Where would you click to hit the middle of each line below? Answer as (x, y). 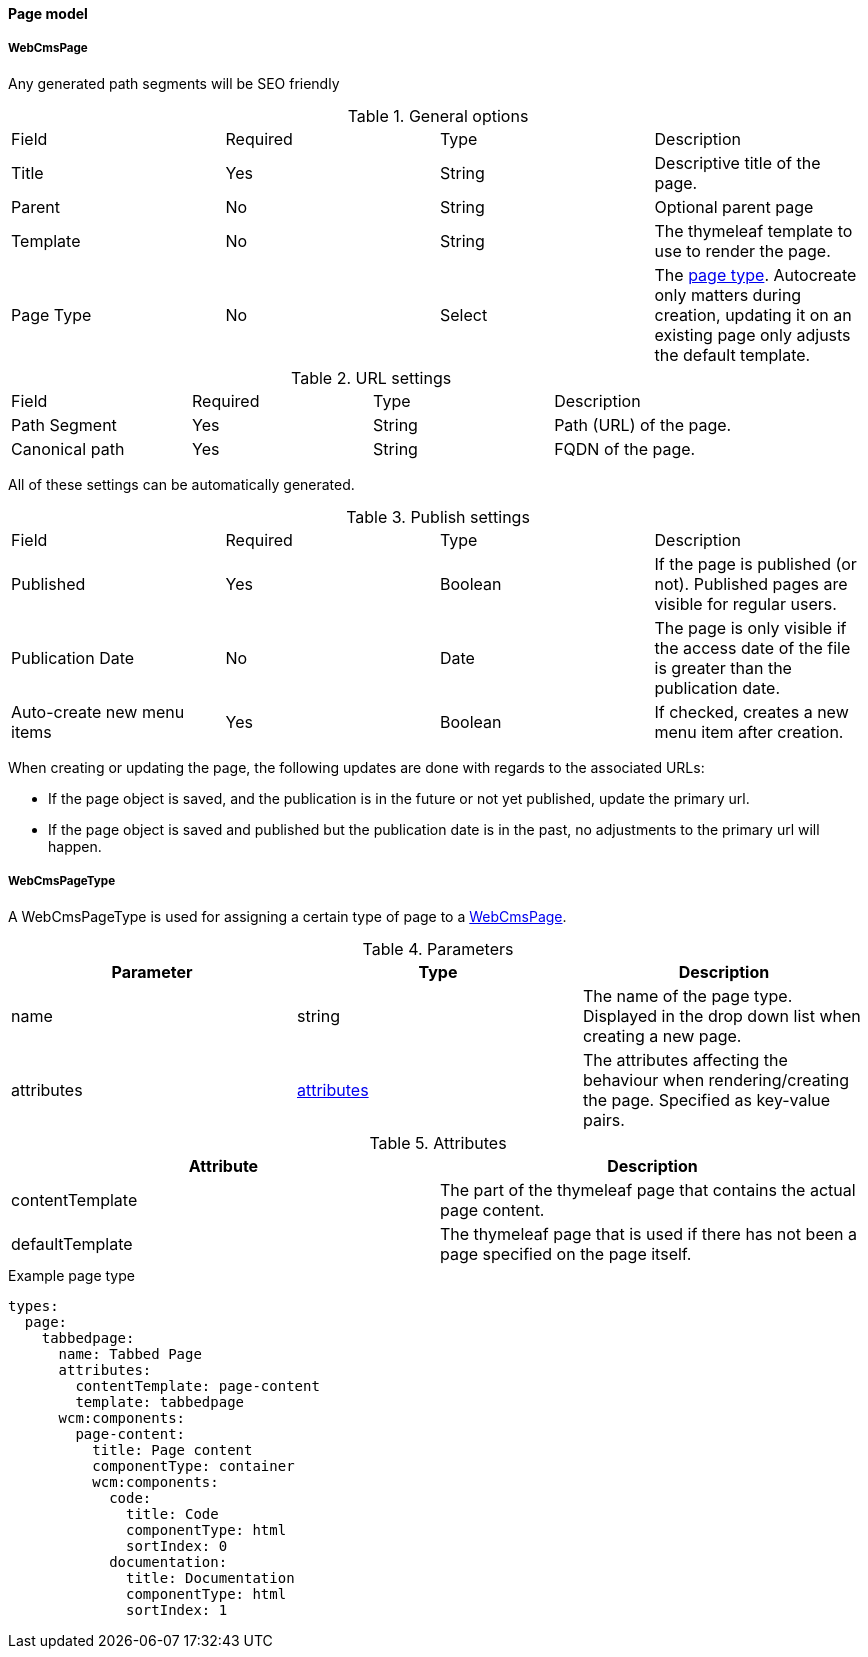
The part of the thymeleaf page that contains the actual (648, 1189)
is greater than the (723, 667)
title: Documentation (210, 1577)
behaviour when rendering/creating (716, 1079)
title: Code (172, 1513)
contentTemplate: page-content (197, 1385)
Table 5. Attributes (438, 1142)
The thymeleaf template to (753, 230)
